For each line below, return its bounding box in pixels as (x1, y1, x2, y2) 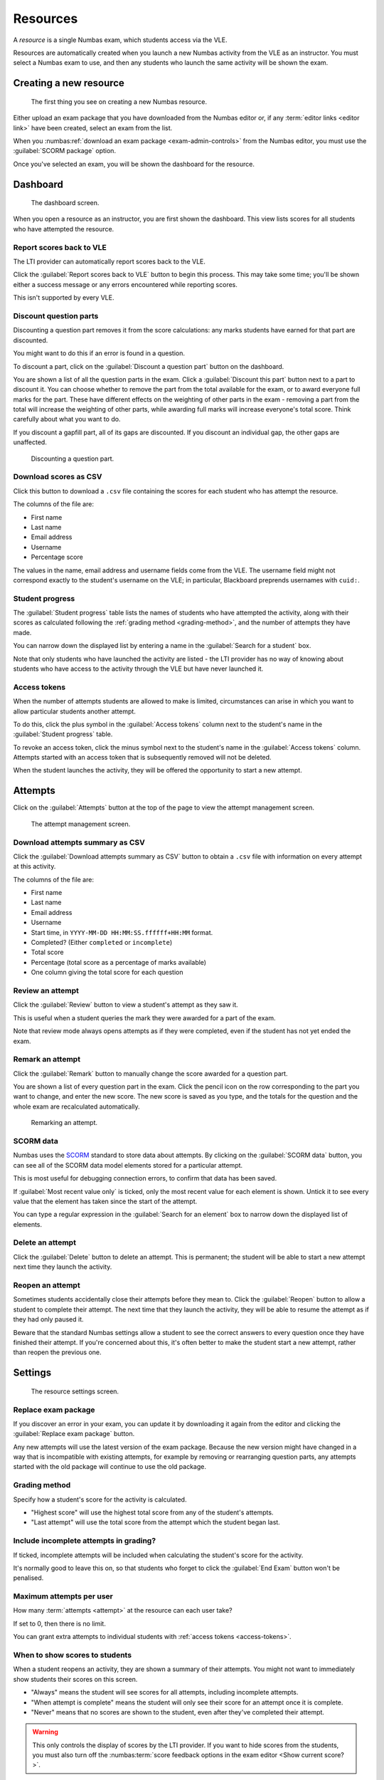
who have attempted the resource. (13, 224, 114, 233)
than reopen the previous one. (13, 1348, 102, 1356)
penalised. (13, 1574, 44, 1582)
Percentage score (31, 553, 83, 562)
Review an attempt (13, 985, 80, 995)
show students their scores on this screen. (13, 1675, 138, 1683)
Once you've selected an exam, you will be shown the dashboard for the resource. (13, 159, 255, 168)
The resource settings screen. (31, 1387, 119, 1396)
